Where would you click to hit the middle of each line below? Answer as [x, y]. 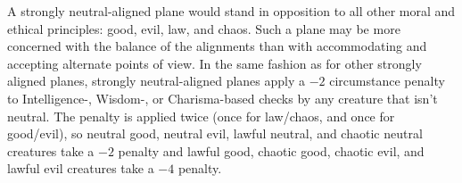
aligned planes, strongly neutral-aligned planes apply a [157, 81]
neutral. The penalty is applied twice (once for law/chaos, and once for [201, 116]
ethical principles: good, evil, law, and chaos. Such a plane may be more [204, 28]
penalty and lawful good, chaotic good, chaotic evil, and [271, 150]
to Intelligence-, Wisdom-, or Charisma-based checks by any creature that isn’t [223, 98]
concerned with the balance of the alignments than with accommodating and [217, 46]
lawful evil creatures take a [81, 168]
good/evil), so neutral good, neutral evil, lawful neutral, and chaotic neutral [215, 133]
